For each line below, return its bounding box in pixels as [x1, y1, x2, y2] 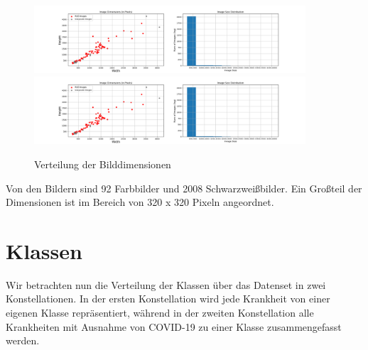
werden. [6, 333, 40, 348]
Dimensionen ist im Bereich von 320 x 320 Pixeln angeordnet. [6, 195, 274, 209]
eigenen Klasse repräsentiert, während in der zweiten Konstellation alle [6, 305, 314, 320]
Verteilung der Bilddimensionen [34, 156, 171, 171]
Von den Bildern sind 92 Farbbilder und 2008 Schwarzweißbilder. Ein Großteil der [6, 180, 362, 195]
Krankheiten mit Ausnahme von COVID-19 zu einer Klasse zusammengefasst [6, 319, 342, 334]
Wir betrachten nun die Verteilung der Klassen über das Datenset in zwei [6, 277, 326, 292]
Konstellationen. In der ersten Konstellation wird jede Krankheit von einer [6, 291, 330, 306]
